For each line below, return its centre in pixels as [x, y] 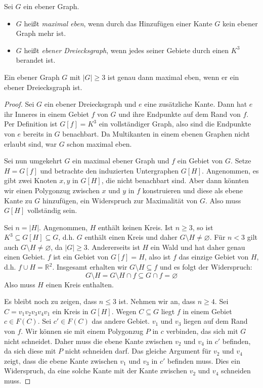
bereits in [37, 133]
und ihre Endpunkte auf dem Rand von [180, 114]
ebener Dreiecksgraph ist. [43, 87]
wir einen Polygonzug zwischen [52, 190]
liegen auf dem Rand [215, 321]
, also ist [158, 257]
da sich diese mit [30, 351]
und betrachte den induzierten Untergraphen [109, 170]
